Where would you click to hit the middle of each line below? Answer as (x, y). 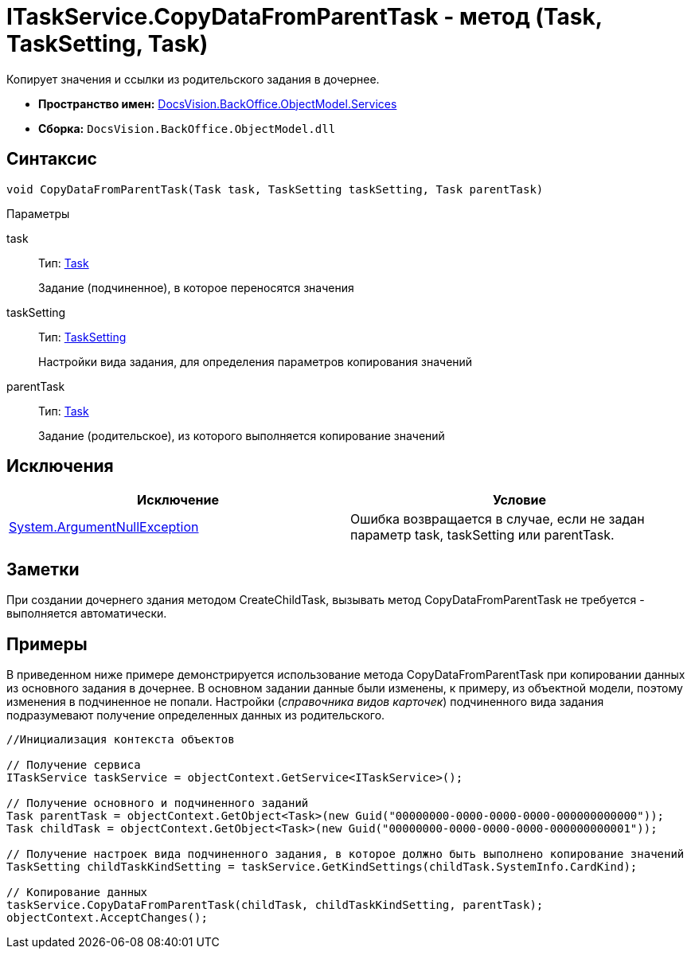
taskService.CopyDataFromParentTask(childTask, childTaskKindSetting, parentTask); (275, 905)
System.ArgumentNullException (104, 527)
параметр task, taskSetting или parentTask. (482, 535)
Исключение (178, 500)
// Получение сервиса (74, 765)
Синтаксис (52, 159)
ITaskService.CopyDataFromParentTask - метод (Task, (305, 17)
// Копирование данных (77, 893)
